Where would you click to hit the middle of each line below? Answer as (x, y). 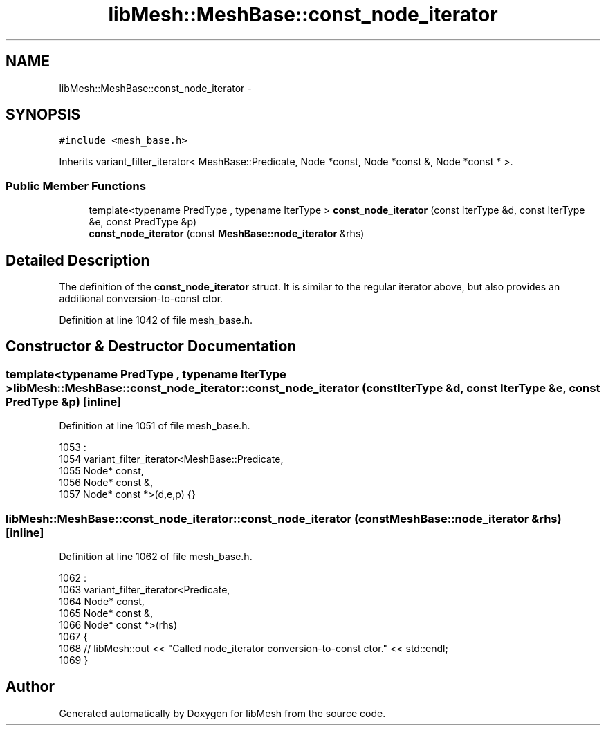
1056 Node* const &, (106, 483)
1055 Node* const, (101, 471)
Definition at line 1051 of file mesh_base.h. (155, 426)
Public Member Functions (76, 186)
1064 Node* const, (102, 601)
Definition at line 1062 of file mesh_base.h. (156, 556)
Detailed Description (78, 260)
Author (30, 687)
